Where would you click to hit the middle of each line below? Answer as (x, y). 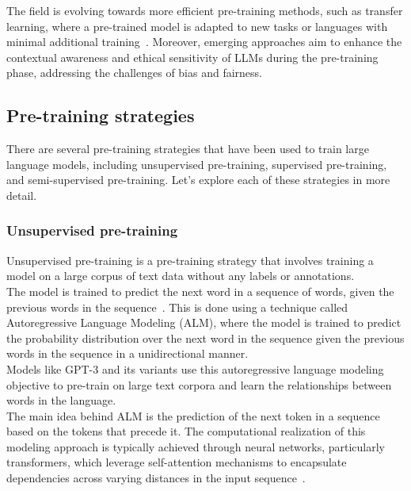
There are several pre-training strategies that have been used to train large (188, 149)
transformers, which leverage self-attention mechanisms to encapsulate (177, 462)
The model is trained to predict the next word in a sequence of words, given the (200, 291)
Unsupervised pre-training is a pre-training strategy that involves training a (190, 260)
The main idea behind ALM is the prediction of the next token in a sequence (193, 415)
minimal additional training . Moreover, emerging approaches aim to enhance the (204, 42)
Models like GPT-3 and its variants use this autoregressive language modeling (195, 368)
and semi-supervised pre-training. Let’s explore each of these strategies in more (198, 180)
